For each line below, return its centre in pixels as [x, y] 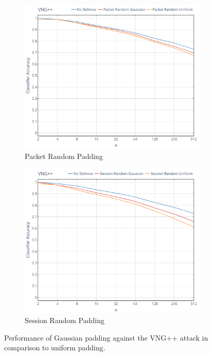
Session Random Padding [65, 320]
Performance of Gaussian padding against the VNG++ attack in [106, 337]
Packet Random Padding [64, 156]
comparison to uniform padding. [55, 348]
